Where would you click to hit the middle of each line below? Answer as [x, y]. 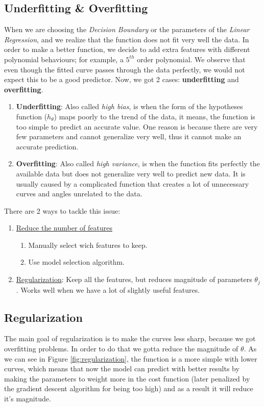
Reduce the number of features [64, 228]
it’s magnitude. [28, 398]
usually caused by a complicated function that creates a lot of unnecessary [133, 183]
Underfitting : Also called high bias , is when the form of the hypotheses [129, 106]
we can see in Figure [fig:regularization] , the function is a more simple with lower [131, 358]
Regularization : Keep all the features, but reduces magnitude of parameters [134, 279]
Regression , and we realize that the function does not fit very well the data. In [127, 39]
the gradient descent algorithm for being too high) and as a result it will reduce [129, 388]
